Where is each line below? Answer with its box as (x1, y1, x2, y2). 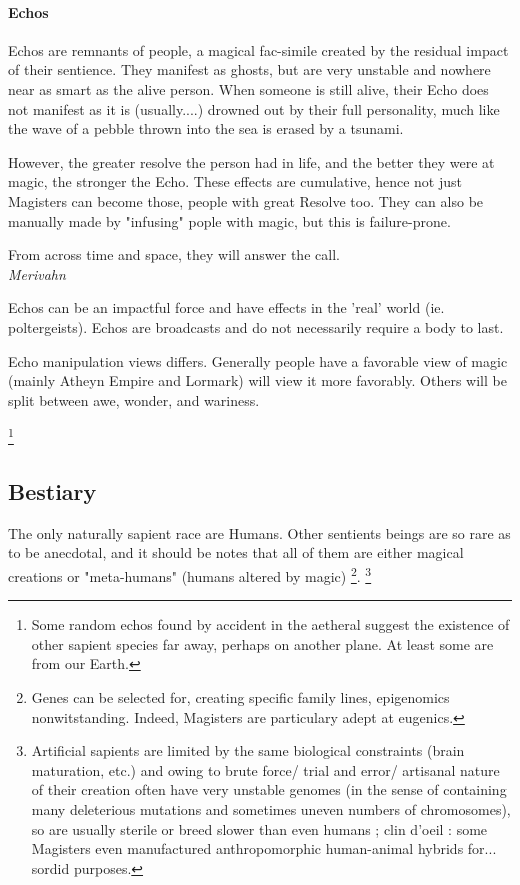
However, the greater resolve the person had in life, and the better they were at (8, 151, 495, 172)
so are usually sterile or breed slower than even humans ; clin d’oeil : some (31, 818, 488, 839)
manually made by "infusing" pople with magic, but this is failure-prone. (8, 210, 451, 231)
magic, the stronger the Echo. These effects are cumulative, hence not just (8, 171, 462, 192)
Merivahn (8, 263, 66, 284)
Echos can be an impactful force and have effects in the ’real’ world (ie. (8, 297, 445, 318)
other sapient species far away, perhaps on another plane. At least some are (31, 633, 494, 654)
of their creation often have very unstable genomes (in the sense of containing (31, 779, 507, 800)
